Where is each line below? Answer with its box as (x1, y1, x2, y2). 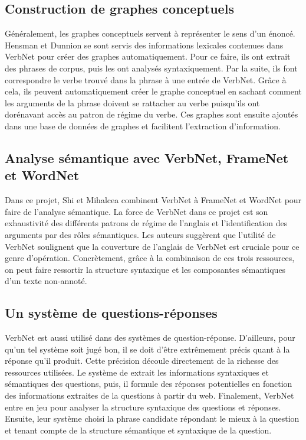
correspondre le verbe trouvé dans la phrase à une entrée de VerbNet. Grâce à (5, 73, 287, 86)
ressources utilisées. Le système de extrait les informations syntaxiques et (5, 366, 269, 378)
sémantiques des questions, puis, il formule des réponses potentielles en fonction (5, 377, 292, 390)
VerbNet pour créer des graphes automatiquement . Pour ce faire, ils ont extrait (5, 50, 291, 63)
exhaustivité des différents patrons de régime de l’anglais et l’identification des (5, 217, 288, 229)
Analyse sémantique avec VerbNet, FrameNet (5, 148, 289, 167)
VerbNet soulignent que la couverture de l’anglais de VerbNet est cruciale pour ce (5, 240, 300, 252)
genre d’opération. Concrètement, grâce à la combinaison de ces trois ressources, (5, 252, 295, 264)
